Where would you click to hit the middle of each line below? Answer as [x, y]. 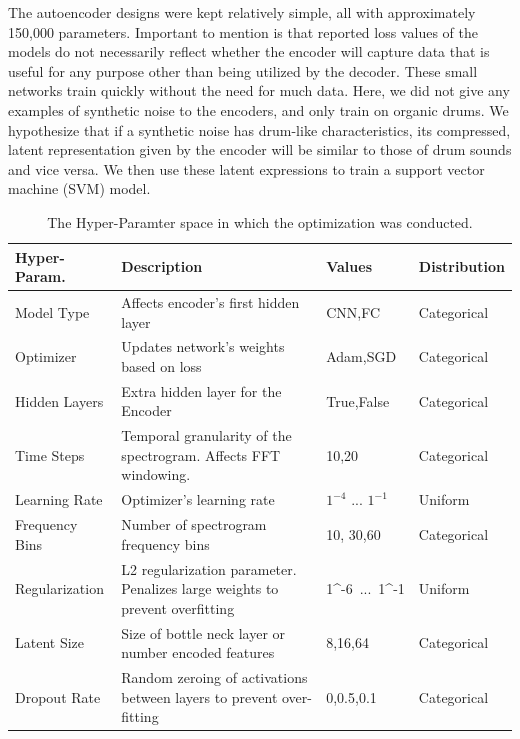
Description [162, 266]
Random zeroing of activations [214, 677]
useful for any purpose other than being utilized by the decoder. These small [243, 70]
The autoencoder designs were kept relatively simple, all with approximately [242, 12]
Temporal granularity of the [206, 435]
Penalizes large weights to [200, 588]
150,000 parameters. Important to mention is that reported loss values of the [243, 31]
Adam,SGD [361, 356]
